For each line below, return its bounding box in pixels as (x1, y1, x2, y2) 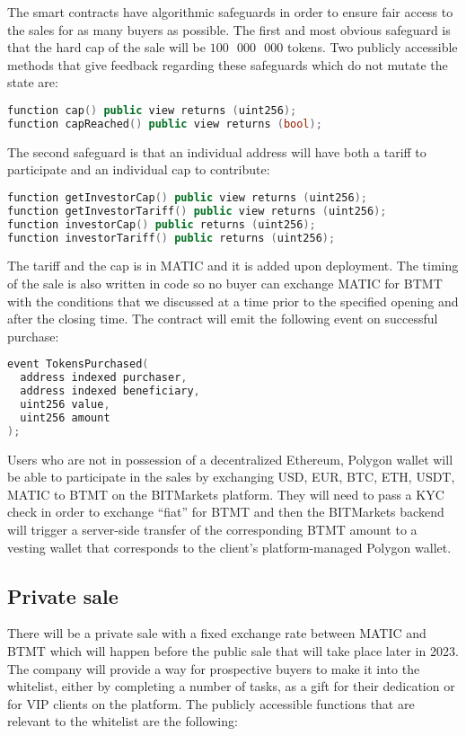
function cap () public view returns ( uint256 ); (7, 103, 297, 117)
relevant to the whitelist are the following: (7, 712, 238, 731)
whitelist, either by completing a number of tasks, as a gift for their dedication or (7, 677, 455, 696)
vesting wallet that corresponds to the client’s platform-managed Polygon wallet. (7, 537, 452, 556)
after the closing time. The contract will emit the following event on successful (7, 309, 438, 328)
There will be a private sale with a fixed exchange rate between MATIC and (7, 624, 426, 643)
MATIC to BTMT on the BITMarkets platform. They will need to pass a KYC (7, 484, 444, 503)
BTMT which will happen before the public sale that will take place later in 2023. (7, 641, 459, 660)
